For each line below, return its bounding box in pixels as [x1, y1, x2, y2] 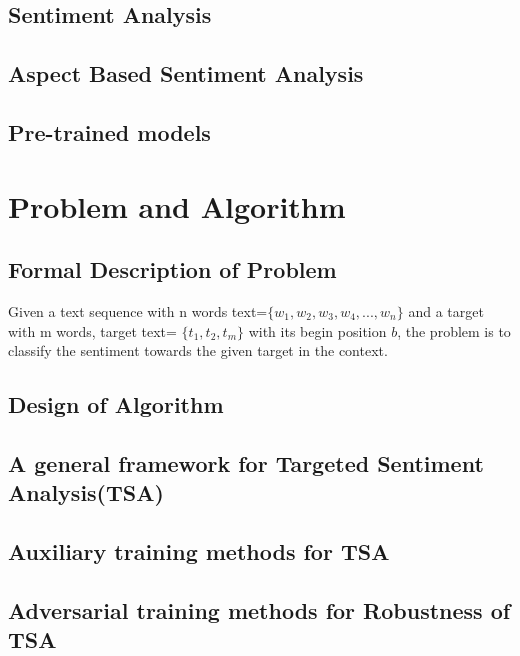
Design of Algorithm [8, 389, 224, 420]
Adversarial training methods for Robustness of [8, 594, 511, 625]
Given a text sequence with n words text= [8, 300, 268, 321]
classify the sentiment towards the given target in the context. [8, 340, 388, 361]
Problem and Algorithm [8, 185, 346, 226]
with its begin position [248, 320, 387, 341]
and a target [408, 300, 484, 321]
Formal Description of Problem [8, 254, 337, 285]
